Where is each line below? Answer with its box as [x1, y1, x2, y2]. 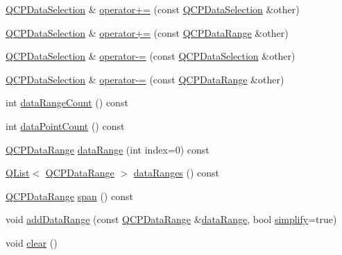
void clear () [6, 235, 58, 249]
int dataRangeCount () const [6, 95, 128, 110]
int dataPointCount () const [6, 118, 125, 133]
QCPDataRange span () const [6, 188, 133, 203]
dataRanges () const [133, 165, 220, 180]
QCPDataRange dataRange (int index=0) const [6, 142, 210, 156]
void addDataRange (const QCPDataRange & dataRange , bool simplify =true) [6, 212, 337, 227]
